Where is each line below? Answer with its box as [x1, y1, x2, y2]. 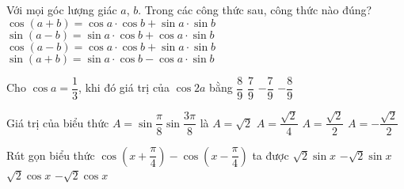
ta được [252, 146, 289, 163]
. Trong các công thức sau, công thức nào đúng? [138, 2, 372, 17]
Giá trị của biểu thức [6, 114, 109, 130]
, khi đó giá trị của [78, 79, 170, 96]
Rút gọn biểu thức [6, 146, 95, 163]
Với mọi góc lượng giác [6, 2, 117, 17]
